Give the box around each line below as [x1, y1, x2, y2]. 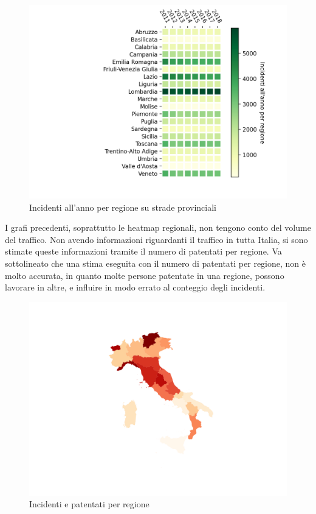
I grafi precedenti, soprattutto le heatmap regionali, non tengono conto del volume [5, 221, 311, 234]
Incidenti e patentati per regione [29, 498, 149, 510]
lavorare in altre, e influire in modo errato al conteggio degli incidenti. [5, 281, 266, 294]
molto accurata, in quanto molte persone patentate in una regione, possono [5, 269, 284, 281]
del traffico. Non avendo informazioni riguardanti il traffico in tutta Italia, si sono [5, 233, 308, 245]
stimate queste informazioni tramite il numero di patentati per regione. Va [5, 245, 282, 258]
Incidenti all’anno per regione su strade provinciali [29, 200, 216, 213]
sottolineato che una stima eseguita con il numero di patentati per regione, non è [5, 256, 306, 269]
